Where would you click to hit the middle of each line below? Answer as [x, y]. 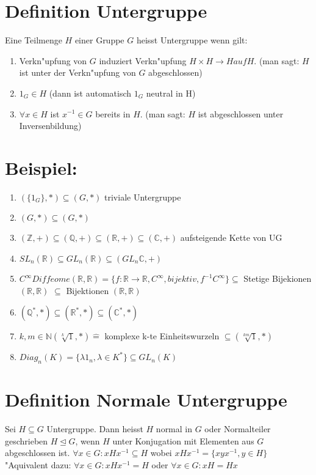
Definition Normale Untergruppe [146, 400]
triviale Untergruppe [143, 197]
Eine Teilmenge [34, 40]
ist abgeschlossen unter [241, 113]
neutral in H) [171, 93]
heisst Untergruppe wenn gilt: [192, 40]
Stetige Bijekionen [278, 278]
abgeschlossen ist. [38, 453]
